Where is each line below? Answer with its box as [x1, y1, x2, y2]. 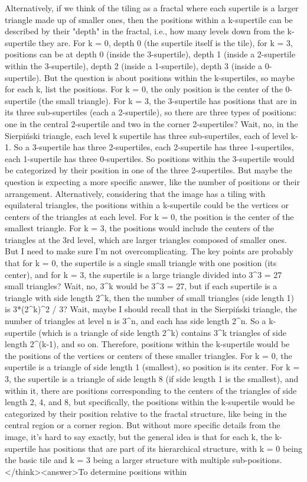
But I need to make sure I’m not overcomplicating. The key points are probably [5, 245, 293, 257]
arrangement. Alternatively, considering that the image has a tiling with [5, 187, 266, 199]
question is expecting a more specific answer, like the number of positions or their [5, 175, 300, 187]
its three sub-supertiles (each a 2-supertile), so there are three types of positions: [5, 106, 297, 118]
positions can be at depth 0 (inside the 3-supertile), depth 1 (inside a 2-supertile [5, 48, 296, 60]
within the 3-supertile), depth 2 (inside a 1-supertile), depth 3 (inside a [5, 59, 262, 72]
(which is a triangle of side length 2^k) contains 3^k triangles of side [38, 326, 286, 338]
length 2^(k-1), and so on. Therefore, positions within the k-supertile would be [5, 338, 290, 350]
